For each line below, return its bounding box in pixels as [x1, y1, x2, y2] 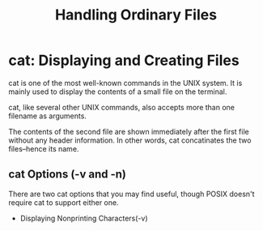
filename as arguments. [8, 111, 87, 121]
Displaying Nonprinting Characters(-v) [19, 213, 148, 223]
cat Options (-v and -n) [8, 168, 127, 182]
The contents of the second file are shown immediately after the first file [8, 126, 249, 136]
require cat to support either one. [8, 197, 119, 207]
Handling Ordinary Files [55, 6, 217, 24]
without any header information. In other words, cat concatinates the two [8, 135, 252, 145]
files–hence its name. [8, 143, 79, 153]
